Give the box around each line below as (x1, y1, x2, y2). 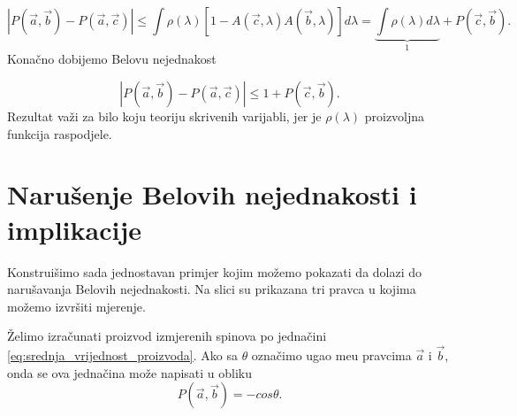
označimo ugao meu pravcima (251, 346, 412, 365)
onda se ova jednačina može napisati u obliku (7, 363, 253, 381)
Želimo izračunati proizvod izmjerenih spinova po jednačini (7, 327, 327, 345)
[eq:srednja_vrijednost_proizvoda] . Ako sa (7, 346, 238, 365)
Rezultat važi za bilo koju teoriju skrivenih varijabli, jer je (7, 107, 322, 126)
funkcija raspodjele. (7, 124, 112, 143)
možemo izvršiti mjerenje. (7, 297, 146, 315)
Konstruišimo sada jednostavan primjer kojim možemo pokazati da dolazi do (7, 262, 422, 281)
